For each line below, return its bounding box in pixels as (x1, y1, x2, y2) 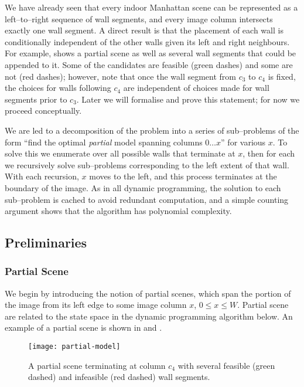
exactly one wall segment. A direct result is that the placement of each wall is (5, 24, 283, 36)
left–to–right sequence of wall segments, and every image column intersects (5, 12, 273, 25)
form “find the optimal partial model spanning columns (5, 135, 203, 148)
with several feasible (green (177, 359, 275, 371)
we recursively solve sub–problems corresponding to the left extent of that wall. (5, 158, 289, 171)
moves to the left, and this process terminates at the (89, 170, 277, 182)
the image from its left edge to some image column (5, 298, 187, 311)
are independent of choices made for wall (123, 82, 269, 94)
